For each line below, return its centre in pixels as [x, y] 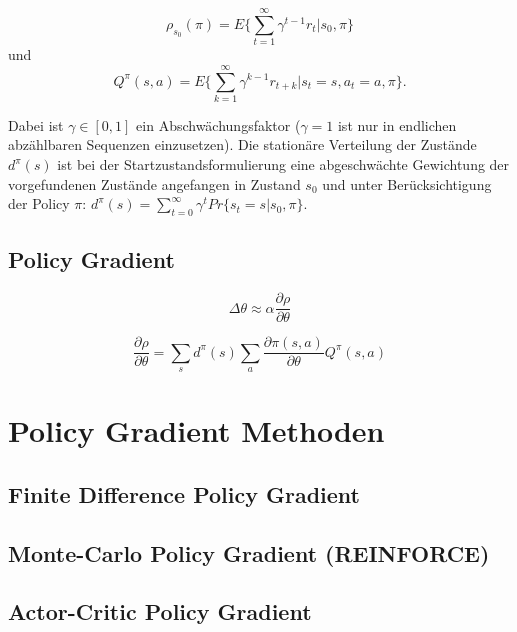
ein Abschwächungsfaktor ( [218, 124]
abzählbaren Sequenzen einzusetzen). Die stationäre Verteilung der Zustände [242, 144]
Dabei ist [36, 124]
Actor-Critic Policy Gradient [160, 611]
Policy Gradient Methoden [196, 430]
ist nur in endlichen [397, 124]
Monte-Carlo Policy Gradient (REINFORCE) [249, 552]
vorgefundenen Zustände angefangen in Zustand [154, 183]
